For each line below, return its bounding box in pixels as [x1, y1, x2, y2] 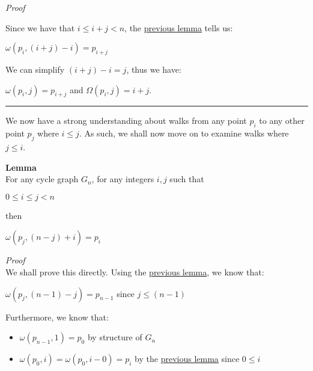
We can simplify [5, 63, 65, 75]
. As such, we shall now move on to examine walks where [79, 127, 289, 140]
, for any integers [91, 173, 154, 185]
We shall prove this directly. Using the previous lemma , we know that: [5, 265, 264, 278]
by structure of [87, 331, 142, 343]
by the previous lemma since [135, 352, 240, 365]
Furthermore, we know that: [5, 310, 109, 323]
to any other [259, 114, 305, 127]
